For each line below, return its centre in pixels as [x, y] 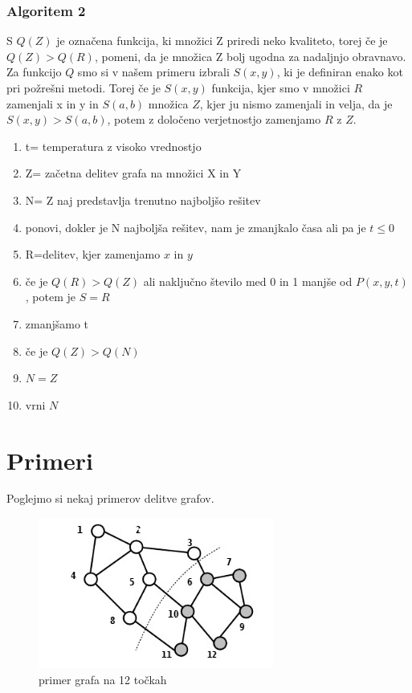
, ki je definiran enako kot [340, 72]
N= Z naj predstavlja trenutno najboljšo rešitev [143, 200]
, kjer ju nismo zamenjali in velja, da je [296, 103]
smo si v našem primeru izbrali [153, 72]
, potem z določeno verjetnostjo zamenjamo [214, 119]
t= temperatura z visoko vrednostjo [113, 146]
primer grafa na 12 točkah [103, 679]
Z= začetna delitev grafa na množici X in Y [133, 173]
